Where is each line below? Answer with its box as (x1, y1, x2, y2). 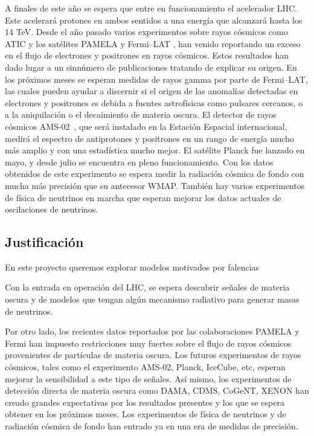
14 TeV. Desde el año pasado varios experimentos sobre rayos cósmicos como (5, 25, 288, 38)
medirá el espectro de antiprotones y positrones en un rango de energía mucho (5, 132, 294, 144)
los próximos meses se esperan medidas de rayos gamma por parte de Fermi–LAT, (5, 72, 308, 85)
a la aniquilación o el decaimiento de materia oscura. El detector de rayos (5, 108, 277, 121)
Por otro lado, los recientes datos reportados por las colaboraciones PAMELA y (5, 325, 300, 338)
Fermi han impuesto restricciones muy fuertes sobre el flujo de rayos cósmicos (5, 336, 292, 349)
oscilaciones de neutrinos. (5, 203, 98, 216)
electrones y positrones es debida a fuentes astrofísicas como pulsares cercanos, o (5, 96, 303, 109)
